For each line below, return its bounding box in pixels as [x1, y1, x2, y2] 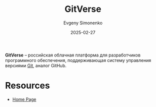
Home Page [12, 96, 37, 102]
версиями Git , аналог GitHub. [5, 62, 67, 68]
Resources [5, 80, 50, 91]
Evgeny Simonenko [63, 20, 103, 26]
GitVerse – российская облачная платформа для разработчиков [5, 52, 141, 58]
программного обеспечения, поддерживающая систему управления [5, 57, 152, 63]
